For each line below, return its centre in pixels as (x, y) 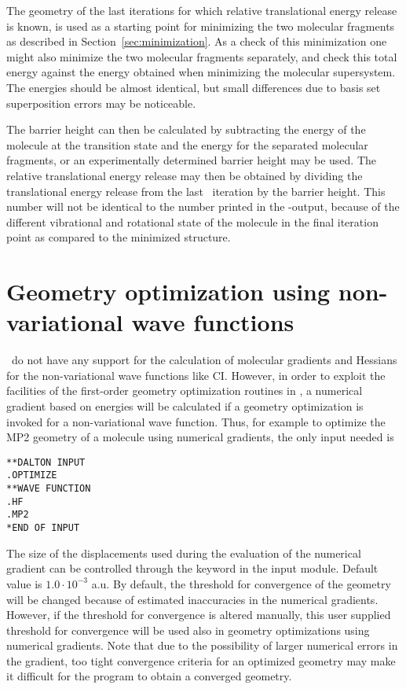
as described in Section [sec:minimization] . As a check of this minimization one (197, 41)
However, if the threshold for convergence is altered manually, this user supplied (199, 615)
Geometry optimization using (168, 291)
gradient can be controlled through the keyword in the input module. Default (192, 568)
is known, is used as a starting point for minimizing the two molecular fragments (201, 26)
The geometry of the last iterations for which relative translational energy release (202, 10)
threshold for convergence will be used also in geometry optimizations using (188, 630)
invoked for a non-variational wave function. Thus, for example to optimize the (196, 421)
